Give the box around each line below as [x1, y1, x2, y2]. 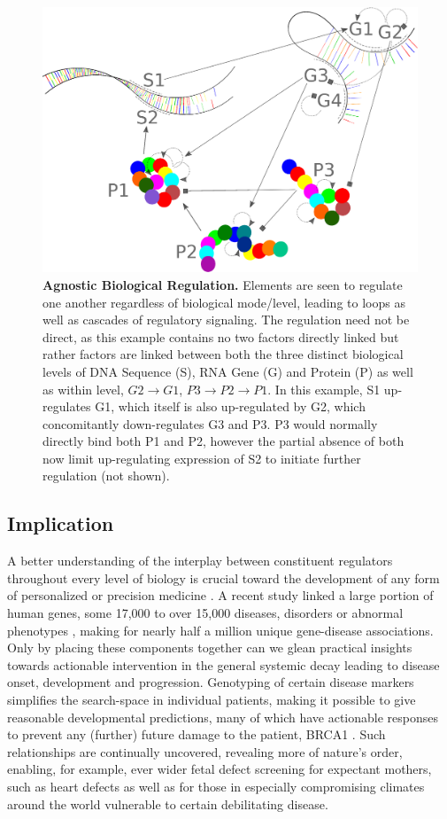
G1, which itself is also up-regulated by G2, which [95, 397, 366, 416]
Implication [7, 510, 114, 537]
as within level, [42, 379, 124, 398]
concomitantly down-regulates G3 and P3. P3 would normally [42, 414, 378, 433]
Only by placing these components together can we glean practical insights [7, 638, 412, 657]
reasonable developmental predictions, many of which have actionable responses [7, 707, 438, 726]
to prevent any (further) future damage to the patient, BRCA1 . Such [7, 725, 386, 744]
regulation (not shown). [42, 466, 170, 485]
